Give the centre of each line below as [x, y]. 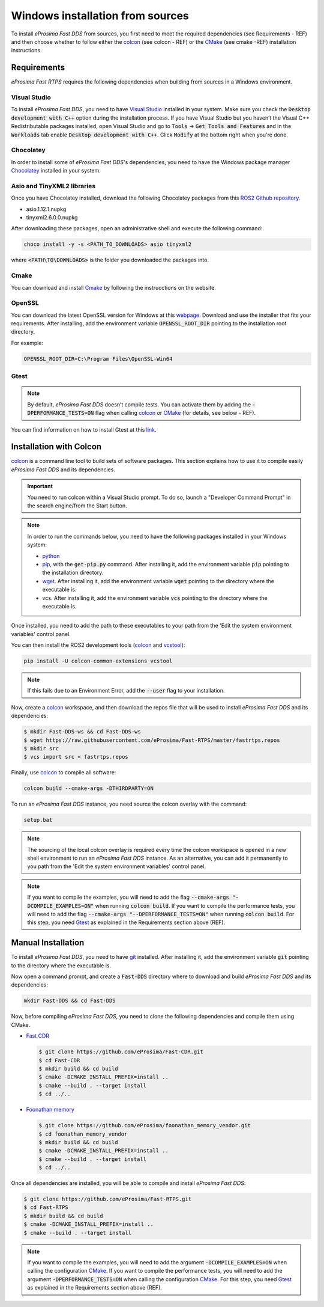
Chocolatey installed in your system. [56, 171]
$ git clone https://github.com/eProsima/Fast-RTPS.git [108, 1199]
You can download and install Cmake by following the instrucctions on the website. [113, 287]
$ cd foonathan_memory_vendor [83, 1134]
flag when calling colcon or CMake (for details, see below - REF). [175, 413]
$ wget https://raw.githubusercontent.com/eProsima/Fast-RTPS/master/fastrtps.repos [152, 740]
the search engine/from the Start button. [77, 506]
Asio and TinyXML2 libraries [53, 186]
